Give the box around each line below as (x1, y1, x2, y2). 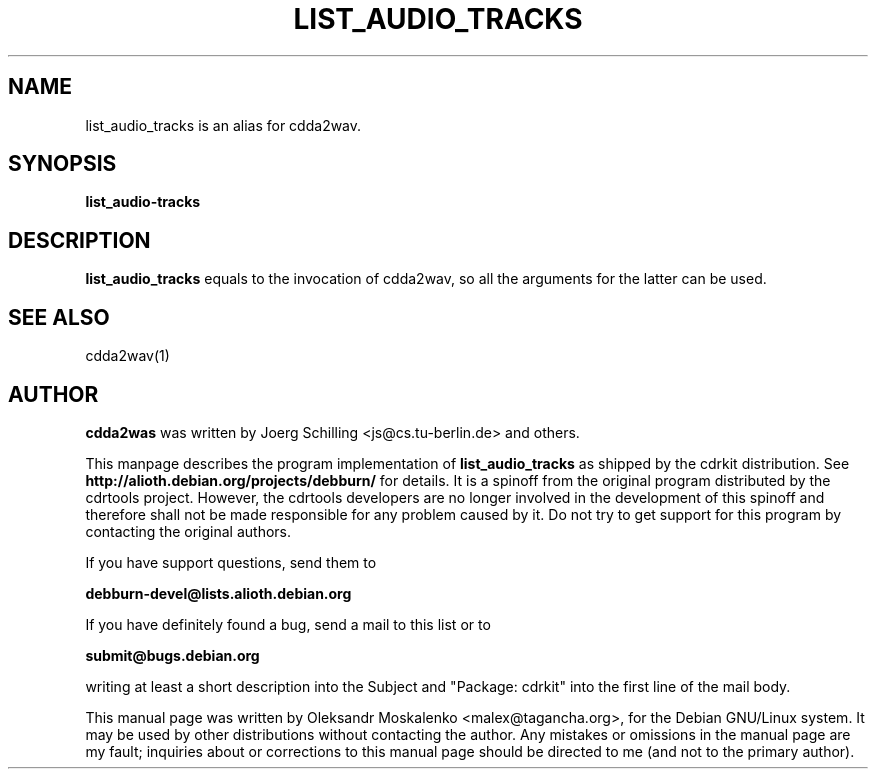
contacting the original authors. (85, 522, 292, 540)
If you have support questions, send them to (85, 553, 377, 571)
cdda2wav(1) (85, 347, 170, 365)
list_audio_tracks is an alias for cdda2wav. (85, 116, 362, 134)
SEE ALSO (8, 304, 110, 330)
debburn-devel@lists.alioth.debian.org (85, 584, 352, 602)
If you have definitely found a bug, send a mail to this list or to (85, 615, 491, 633)
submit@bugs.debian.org (85, 646, 260, 664)
